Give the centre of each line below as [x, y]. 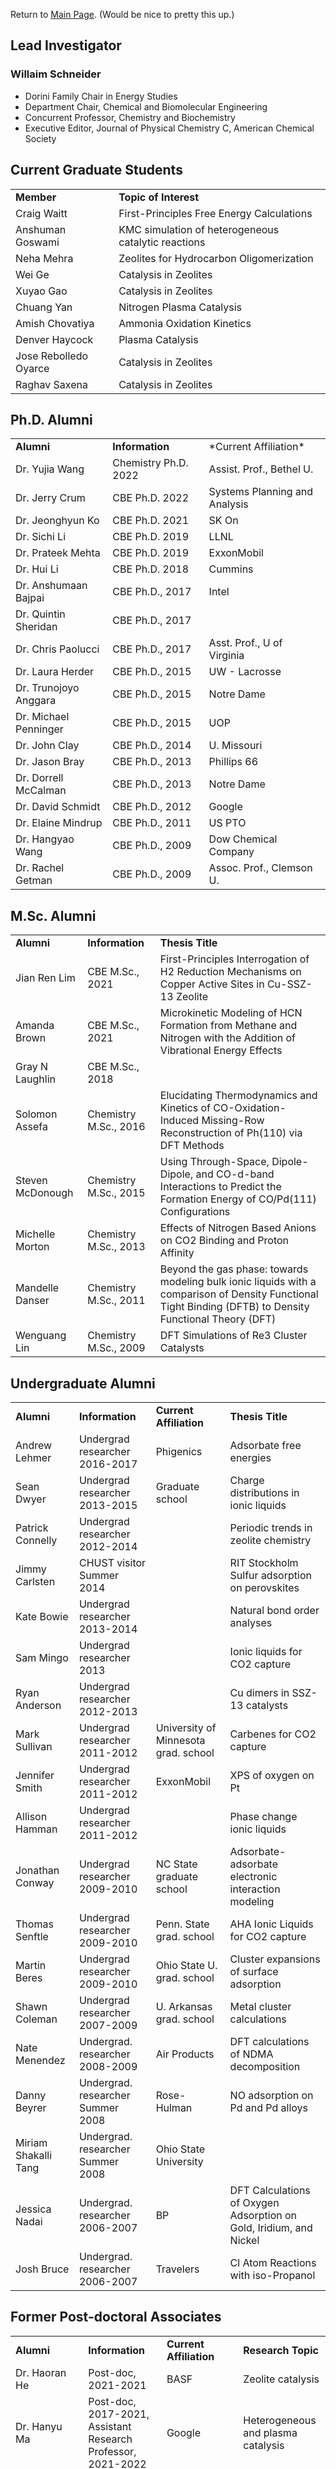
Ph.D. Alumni [51, 419]
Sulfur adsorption [270, 1575]
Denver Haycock [54, 339]
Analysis [228, 504]
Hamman [36, 1829]
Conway [35, 1882]
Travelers [177, 2269]
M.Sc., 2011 [116, 1301]
